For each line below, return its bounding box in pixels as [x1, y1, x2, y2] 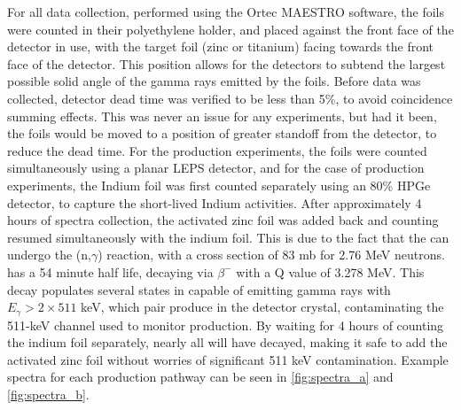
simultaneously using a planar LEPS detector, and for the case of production [7, 159, 425, 177]
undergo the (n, [7, 245, 91, 264]
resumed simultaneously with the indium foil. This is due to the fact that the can [7, 228, 449, 246]
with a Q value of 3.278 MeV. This [236, 262, 425, 281]
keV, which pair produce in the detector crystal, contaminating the [81, 298, 444, 316]
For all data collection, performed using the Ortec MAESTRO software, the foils [7, 3, 444, 20]
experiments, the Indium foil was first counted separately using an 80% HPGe [7, 175, 431, 194]
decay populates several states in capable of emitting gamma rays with [7, 280, 391, 298]
